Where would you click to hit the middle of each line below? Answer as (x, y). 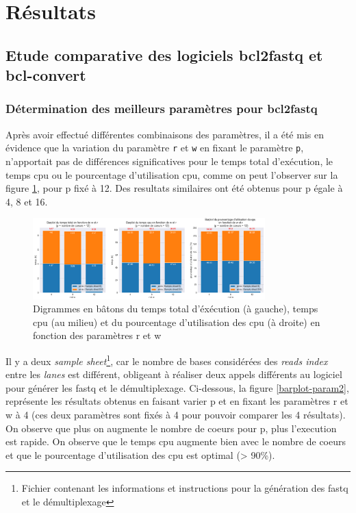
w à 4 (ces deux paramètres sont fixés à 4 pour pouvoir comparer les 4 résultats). (176, 415)
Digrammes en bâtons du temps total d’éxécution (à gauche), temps (176, 309)
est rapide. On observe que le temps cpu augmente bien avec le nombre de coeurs (176, 441)
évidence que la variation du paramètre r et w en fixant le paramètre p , (155, 148)
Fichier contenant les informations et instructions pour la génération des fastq (185, 488)
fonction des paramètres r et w (97, 335)
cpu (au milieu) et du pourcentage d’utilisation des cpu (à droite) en (177, 322)
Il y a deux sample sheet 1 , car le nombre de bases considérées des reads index (167, 360)
